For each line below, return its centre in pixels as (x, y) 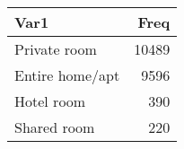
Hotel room (50, 101)
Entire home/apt (67, 75)
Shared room (55, 127)
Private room (56, 49)
